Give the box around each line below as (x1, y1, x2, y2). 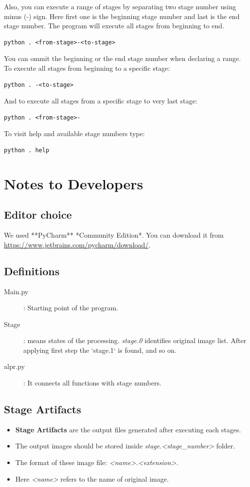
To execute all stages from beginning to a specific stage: (4, 62, 170, 73)
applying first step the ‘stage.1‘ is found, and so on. (23, 345, 177, 355)
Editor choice (4, 207, 72, 222)
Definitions (4, 263, 60, 278)
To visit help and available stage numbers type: (4, 128, 145, 139)
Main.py (4, 286, 29, 296)
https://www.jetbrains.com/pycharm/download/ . (4, 239, 151, 249)
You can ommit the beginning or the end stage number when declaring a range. (4, 53, 241, 63)
